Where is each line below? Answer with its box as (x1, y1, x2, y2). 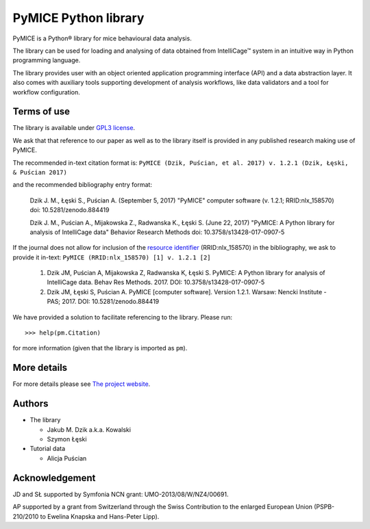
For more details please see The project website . (12, 380, 151, 388)
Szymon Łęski (47, 435, 87, 443)
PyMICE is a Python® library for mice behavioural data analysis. (12, 34, 192, 42)
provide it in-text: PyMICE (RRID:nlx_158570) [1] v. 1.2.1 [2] (12, 253, 212, 261)
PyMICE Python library (12, 10, 145, 25)
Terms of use (12, 106, 71, 118)
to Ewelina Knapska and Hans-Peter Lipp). (40, 512, 160, 520)
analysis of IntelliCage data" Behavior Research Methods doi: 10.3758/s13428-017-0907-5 (29, 228, 285, 236)
